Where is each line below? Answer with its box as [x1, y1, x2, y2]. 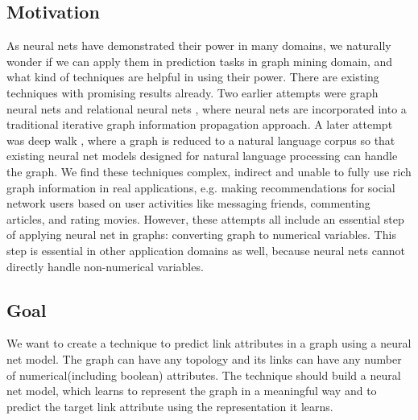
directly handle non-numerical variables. [6, 257, 204, 274]
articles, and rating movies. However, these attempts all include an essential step [6, 210, 404, 227]
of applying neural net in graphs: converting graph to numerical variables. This [6, 226, 396, 243]
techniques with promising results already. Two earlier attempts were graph [6, 84, 379, 101]
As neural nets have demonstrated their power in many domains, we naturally [6, 37, 391, 54]
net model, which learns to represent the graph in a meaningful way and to [6, 382, 377, 399]
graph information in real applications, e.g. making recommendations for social [6, 179, 395, 196]
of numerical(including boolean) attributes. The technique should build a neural [6, 366, 401, 383]
